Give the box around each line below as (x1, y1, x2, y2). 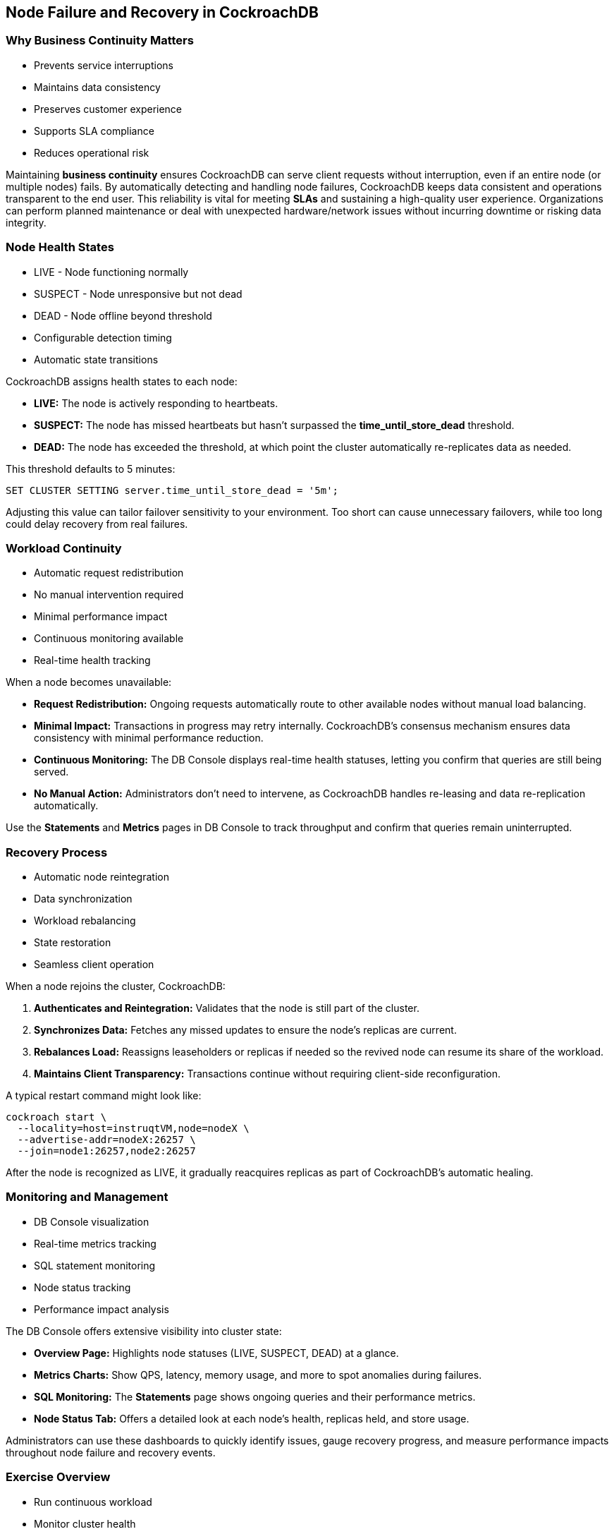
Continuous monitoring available (34, 632, 184, 645)
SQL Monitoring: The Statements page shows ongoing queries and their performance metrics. (34, 1390, 476, 1403)
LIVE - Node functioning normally (34, 265, 189, 278)
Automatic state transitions (34, 353, 159, 366)
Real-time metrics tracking (34, 1237, 156, 1250)
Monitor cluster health (34, 1517, 136, 1530)
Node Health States (6, 240, 114, 255)
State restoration (34, 936, 111, 949)
